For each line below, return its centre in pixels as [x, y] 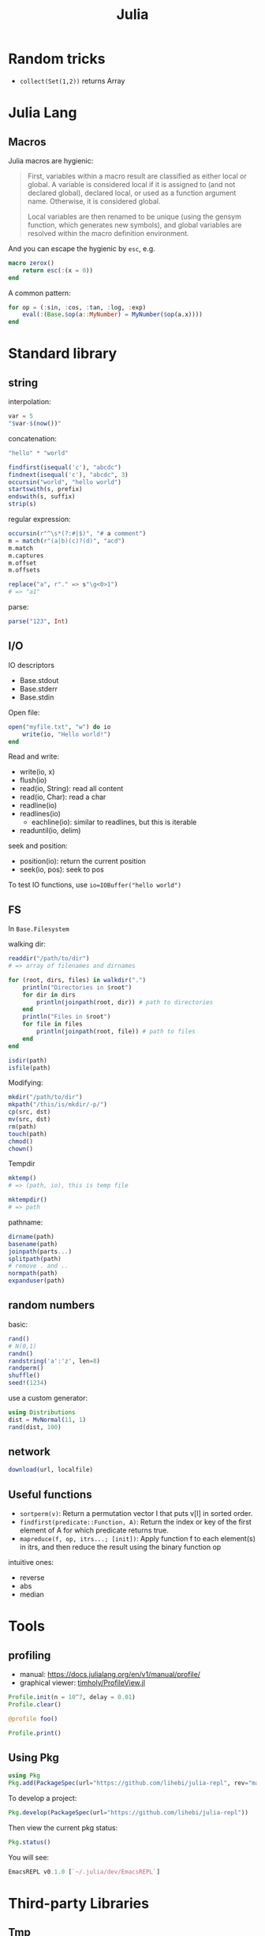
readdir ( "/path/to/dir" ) [49, 959]
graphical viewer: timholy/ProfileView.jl [82, 1683]
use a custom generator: [48, 1398]
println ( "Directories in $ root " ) [77, 987]
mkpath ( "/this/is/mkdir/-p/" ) [58, 1105]
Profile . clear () [35, 1705]
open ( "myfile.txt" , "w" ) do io [60, 727]
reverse [32, 1578]
